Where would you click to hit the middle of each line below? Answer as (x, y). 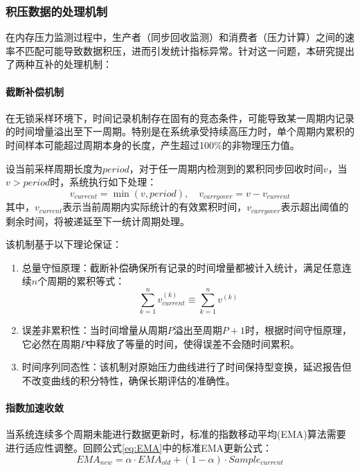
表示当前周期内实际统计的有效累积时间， (155, 207)
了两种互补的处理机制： (59, 64)
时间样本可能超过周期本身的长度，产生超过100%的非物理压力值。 (153, 144)
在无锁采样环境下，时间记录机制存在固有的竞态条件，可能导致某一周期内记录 (180, 117)
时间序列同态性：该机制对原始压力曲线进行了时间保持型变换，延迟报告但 (187, 367)
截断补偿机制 (35, 91)
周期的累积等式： (86, 281)
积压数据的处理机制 (57, 11)
